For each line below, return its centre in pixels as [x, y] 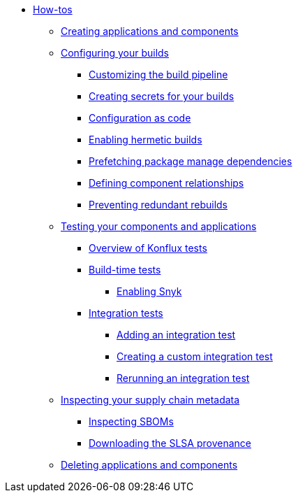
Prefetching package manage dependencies [191, 161]
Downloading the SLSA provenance [170, 443]
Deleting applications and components [149, 465]
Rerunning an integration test [183, 378]
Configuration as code [140, 118]
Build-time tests [125, 270]
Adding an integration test [176, 335]
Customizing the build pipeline [158, 74]
